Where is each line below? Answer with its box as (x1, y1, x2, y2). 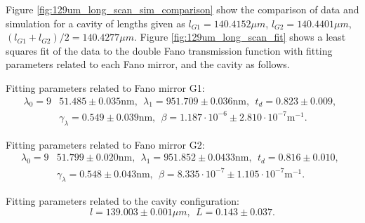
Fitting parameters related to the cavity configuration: (6, 194, 239, 208)
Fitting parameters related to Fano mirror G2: (6, 137, 205, 151)
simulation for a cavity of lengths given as (6, 15, 185, 30)
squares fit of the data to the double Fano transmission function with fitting (6, 43, 333, 58)
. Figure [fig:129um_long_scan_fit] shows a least (134, 29, 346, 44)
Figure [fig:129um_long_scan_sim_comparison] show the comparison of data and (6, 2, 359, 16)
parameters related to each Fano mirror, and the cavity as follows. (6, 57, 290, 72)
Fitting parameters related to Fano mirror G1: (6, 80, 205, 95)
